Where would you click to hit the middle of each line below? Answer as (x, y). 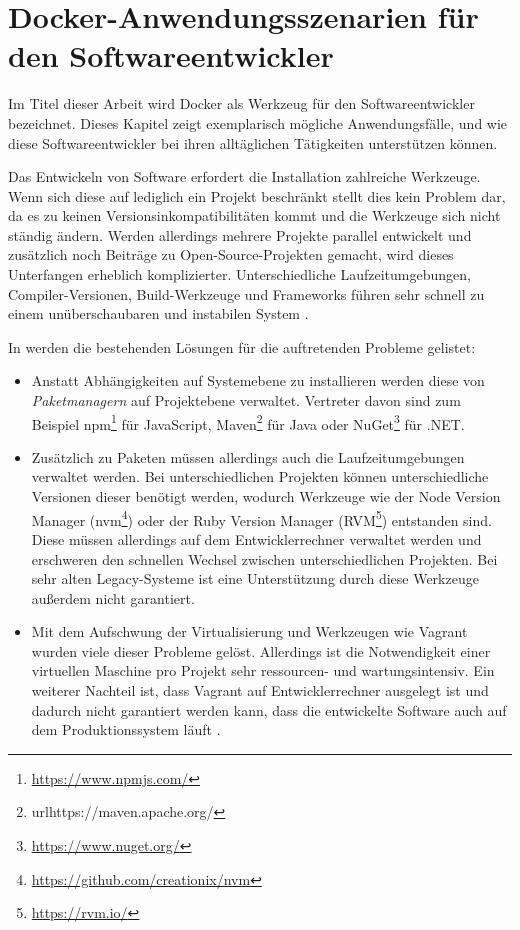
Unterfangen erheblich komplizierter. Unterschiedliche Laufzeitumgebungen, (239, 274)
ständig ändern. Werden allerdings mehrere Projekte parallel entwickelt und (240, 234)
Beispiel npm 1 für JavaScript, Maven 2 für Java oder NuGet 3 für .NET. (248, 422)
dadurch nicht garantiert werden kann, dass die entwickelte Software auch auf (269, 709)
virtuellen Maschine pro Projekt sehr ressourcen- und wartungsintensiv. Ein (263, 670)
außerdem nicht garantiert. (113, 597)
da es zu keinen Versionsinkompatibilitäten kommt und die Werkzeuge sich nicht (254, 215)
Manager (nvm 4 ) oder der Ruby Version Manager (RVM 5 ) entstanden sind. (261, 518)
